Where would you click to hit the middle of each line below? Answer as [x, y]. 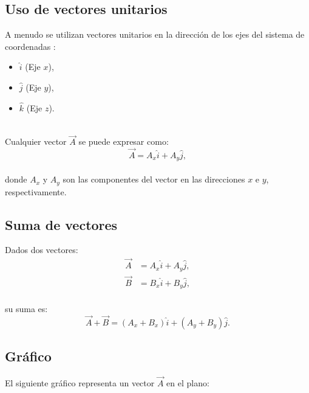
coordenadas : [30, 46]
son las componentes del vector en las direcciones [154, 179]
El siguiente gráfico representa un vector [80, 383]
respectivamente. [36, 191]
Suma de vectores [61, 224]
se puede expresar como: [124, 141]
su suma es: [26, 308]
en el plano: [188, 383]
